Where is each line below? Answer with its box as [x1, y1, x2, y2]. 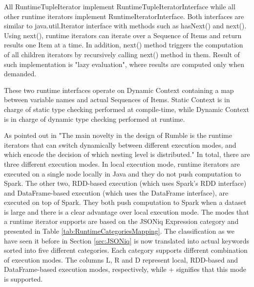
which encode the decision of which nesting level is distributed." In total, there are [4, 149, 250, 159]
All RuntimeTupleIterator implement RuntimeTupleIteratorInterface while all [4, 1, 235, 11]
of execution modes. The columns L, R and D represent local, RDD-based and [4, 254, 238, 265]
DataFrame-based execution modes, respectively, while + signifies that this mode [4, 264, 246, 274]
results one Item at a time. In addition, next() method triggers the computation [4, 40, 243, 50]
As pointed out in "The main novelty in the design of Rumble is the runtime [4, 130, 232, 140]
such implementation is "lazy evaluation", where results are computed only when [4, 59, 244, 69]
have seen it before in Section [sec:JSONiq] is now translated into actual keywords [4, 235, 249, 245]
